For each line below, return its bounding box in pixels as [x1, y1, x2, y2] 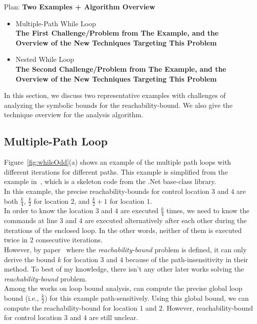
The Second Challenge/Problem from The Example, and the [15, 63, 226, 74]
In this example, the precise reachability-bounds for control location [4, 185, 210, 196]
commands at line [4, 215, 58, 226]
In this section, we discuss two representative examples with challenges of [4, 90, 226, 100]
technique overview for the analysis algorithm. [4, 109, 143, 120]
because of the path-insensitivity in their [125, 254, 248, 264]
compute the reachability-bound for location [4, 302, 138, 313]
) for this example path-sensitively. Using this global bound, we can [44, 292, 249, 303]
